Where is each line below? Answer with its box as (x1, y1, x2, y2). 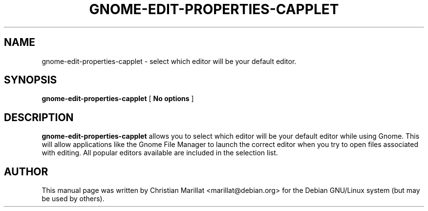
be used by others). (42, 194, 105, 203)
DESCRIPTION (4, 111, 74, 124)
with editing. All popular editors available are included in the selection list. (42, 148, 278, 157)
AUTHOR (4, 165, 48, 178)
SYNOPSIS (4, 74, 57, 86)
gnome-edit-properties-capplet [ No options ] (42, 94, 194, 103)
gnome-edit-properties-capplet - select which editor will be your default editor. (42, 57, 297, 65)
